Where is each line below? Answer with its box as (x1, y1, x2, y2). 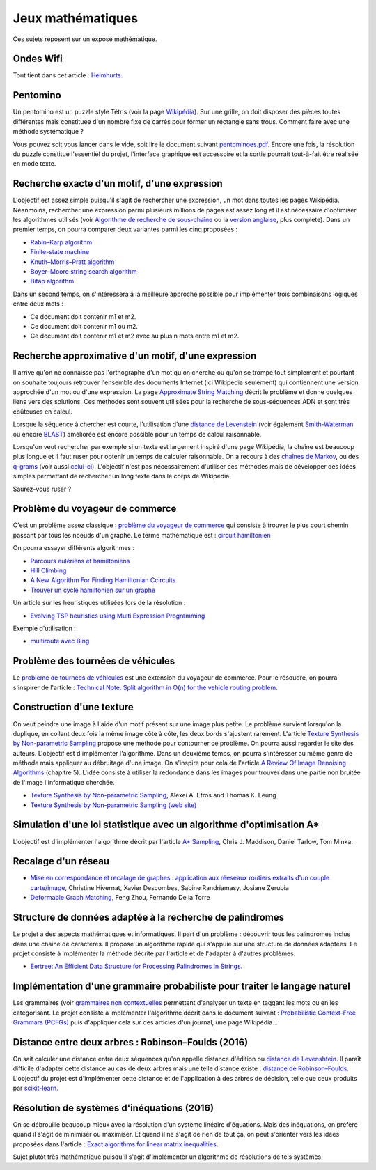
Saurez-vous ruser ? (13, 485, 72, 493)
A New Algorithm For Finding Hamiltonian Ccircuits (30, 576, 176, 584)
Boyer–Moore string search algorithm (30, 267, 137, 275)
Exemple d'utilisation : (13, 624, 76, 632)
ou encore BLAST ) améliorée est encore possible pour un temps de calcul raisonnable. (13, 430, 262, 438)
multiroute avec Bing (30, 637, 90, 646)
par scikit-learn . (13, 1084, 58, 1093)
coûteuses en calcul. (13, 407, 72, 416)
